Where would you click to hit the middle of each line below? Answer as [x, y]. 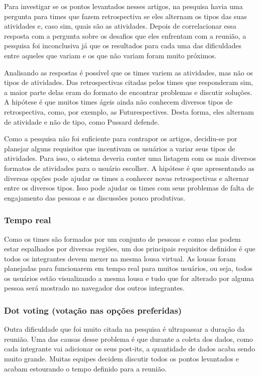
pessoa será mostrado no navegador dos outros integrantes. [95, 288]
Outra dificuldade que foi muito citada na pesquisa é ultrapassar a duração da [124, 329]
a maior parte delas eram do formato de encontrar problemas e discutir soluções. [128, 92]
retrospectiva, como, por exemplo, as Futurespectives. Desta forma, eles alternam [129, 111]
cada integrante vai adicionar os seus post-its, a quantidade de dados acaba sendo [130, 349]
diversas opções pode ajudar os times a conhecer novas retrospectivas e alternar [126, 178]
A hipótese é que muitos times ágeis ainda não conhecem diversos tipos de [118, 102]
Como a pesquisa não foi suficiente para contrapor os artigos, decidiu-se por [121, 138]
